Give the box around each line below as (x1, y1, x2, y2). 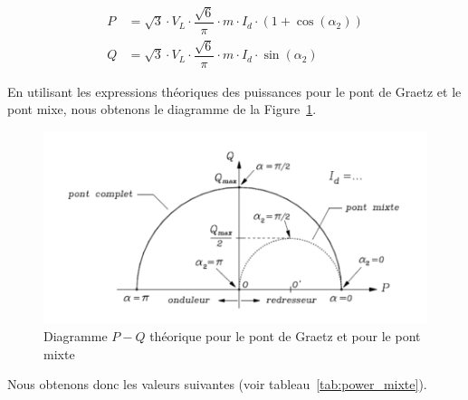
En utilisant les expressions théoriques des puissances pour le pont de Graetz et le (7, 81, 462, 100)
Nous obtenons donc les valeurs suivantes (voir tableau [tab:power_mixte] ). (7, 375, 427, 394)
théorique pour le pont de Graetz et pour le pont (149, 327, 421, 345)
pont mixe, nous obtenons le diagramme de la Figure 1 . (7, 100, 317, 119)
